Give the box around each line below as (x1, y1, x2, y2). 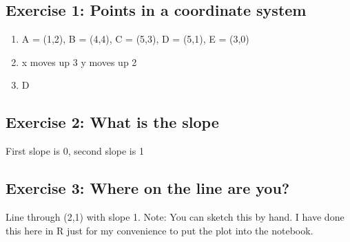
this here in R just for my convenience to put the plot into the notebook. (6, 223, 313, 237)
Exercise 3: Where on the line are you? (6, 177, 290, 199)
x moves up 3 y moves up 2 (21, 54, 137, 69)
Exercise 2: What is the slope (6, 111, 219, 133)
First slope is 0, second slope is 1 (6, 144, 144, 158)
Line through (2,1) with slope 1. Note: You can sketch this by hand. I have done (6, 209, 344, 223)
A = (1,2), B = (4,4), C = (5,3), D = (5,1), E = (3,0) (21, 32, 249, 46)
